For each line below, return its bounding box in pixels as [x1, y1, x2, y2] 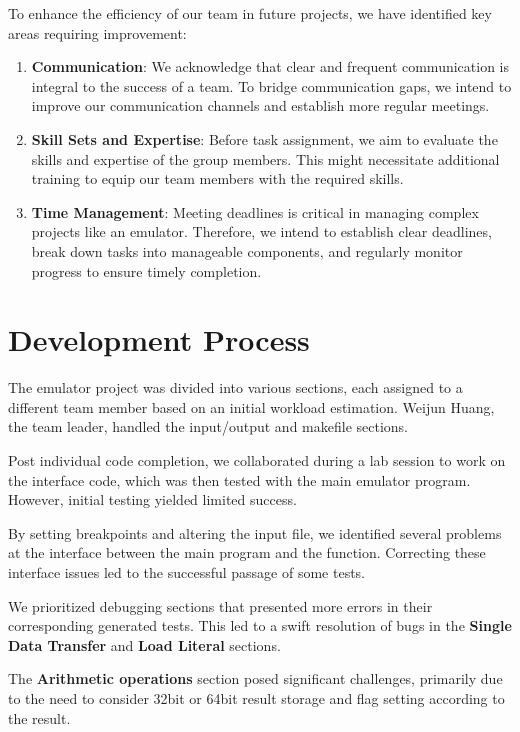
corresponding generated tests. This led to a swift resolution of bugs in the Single [8, 615, 512, 636]
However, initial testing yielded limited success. [8, 489, 297, 510]
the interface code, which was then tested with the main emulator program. [8, 469, 471, 490]
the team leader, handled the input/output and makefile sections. [8, 416, 408, 437]
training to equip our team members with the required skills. [31, 168, 404, 189]
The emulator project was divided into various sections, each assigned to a [8, 377, 463, 398]
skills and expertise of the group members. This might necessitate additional [31, 148, 500, 169]
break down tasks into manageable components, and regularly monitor [31, 240, 463, 261]
